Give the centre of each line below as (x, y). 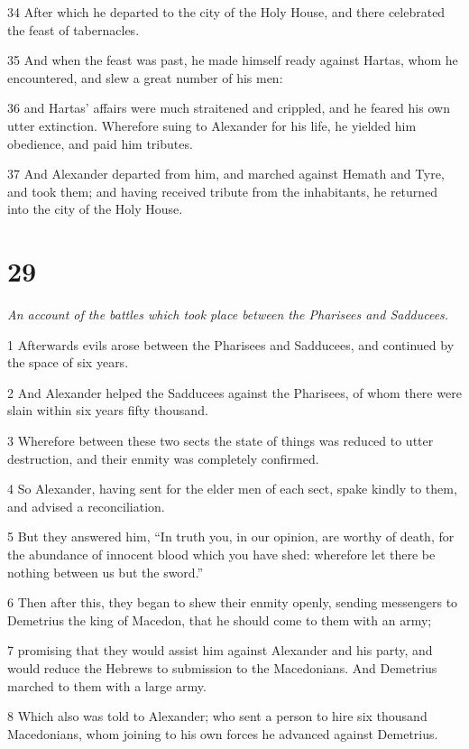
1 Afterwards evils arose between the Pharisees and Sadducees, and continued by (231, 344)
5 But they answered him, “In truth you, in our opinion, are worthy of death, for (231, 536)
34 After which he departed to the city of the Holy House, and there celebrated (226, 12)
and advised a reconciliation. (86, 506)
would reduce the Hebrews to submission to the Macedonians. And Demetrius (222, 667)
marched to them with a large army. (107, 685)
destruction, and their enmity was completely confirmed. (163, 458)
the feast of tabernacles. (74, 29)
